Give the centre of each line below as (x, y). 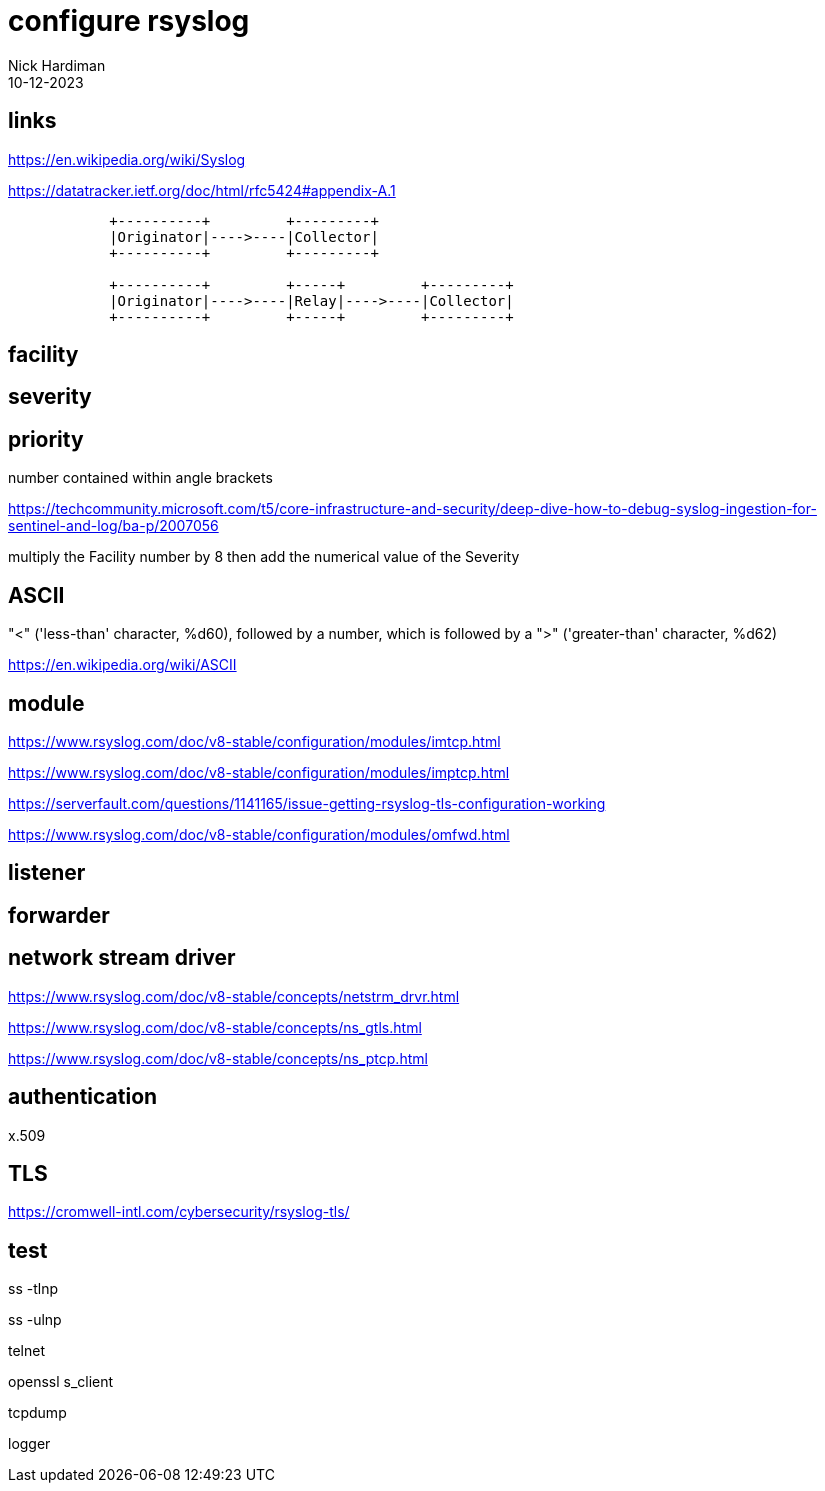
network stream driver (122, 958)
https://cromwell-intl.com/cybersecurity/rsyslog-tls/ (179, 1212)
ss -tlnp (33, 1289)
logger (29, 1444)
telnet (27, 1351)
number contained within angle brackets (140, 478)
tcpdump (37, 1413)
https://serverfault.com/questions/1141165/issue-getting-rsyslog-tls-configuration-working (307, 803)
